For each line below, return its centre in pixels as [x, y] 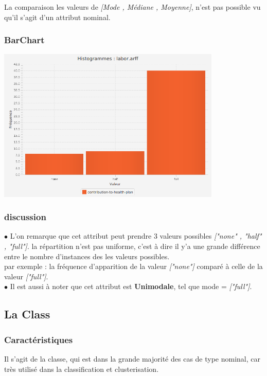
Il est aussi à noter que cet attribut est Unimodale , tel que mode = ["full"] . [131, 286]
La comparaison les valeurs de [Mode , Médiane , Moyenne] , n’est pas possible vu [132, 7]
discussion [25, 217]
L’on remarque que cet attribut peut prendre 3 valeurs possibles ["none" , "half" [136, 236]
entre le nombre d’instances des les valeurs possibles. [87, 256]
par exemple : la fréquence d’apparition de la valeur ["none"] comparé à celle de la [133, 266]
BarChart [24, 40]
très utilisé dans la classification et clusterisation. [82, 369]
